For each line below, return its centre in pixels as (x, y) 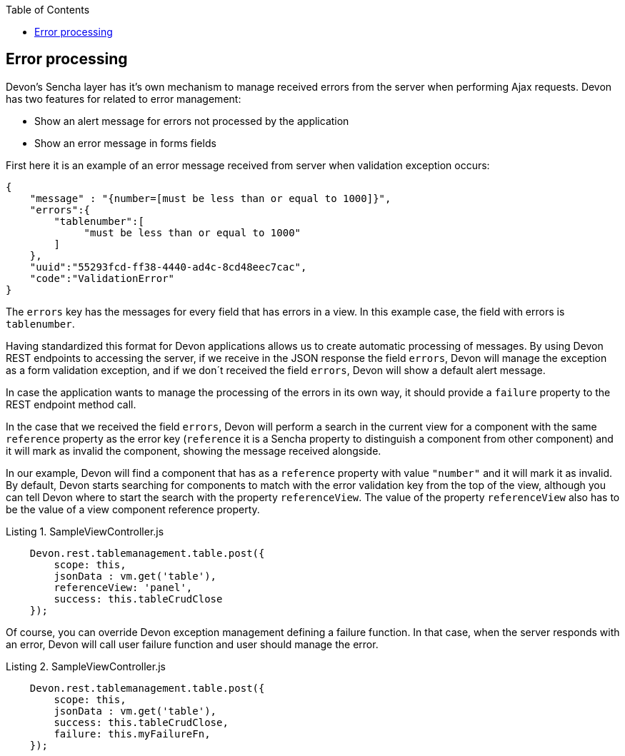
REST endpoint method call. (71, 404)
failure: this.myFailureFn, (132, 734)
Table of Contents (48, 10)
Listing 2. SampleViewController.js (86, 666)
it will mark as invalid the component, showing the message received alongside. (194, 450)
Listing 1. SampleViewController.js (85, 531)
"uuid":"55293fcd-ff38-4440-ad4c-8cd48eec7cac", (168, 267)
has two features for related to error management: (124, 99)
